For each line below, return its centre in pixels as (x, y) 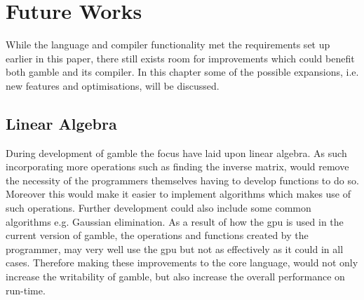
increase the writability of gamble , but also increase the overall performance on (175, 277)
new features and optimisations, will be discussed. (113, 85)
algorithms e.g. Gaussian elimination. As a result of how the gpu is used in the (175, 221)
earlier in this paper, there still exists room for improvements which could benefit (180, 58)
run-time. (26, 290)
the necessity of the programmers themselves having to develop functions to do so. (182, 180)
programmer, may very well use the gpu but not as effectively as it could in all (175, 248)
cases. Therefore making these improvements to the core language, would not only (182, 262)
